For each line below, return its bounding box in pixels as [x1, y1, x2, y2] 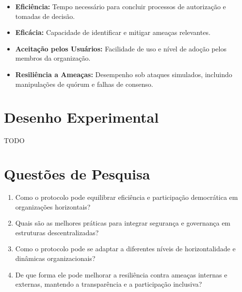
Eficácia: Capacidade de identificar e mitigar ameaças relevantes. [15, 27, 210, 37]
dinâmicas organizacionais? [15, 253, 96, 263]
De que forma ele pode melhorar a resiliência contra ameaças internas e [15, 269, 227, 279]
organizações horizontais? [15, 201, 91, 211]
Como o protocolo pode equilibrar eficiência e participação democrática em [15, 192, 238, 202]
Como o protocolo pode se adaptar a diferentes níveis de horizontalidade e [15, 243, 236, 254]
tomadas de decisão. [15, 11, 75, 21]
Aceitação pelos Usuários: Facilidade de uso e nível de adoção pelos [15, 43, 226, 53]
